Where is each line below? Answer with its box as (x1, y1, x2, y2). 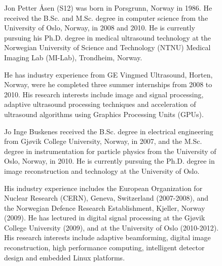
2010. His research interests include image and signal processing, (4, 89, 204, 99)
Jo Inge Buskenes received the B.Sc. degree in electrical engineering (4, 126, 213, 136)
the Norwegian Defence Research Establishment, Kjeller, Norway (4, 202, 205, 213)
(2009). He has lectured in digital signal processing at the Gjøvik (4, 212, 205, 223)
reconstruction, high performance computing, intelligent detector (4, 242, 205, 253)
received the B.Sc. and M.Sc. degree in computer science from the (4, 12, 208, 23)
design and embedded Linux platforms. (4, 252, 125, 262)
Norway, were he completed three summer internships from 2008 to (4, 79, 212, 90)
